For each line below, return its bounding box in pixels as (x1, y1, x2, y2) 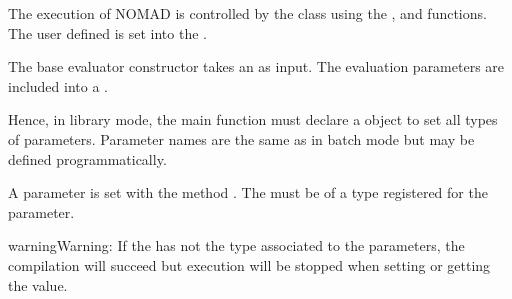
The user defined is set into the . (8, 22, 207, 43)
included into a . (8, 75, 108, 96)
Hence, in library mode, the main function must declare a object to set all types (8, 109, 498, 130)
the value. (8, 274, 68, 295)
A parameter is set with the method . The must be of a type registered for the (8, 182, 488, 203)
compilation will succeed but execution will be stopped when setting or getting (8, 254, 491, 275)
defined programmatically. (8, 148, 167, 169)
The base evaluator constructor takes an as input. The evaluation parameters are (8, 56, 505, 77)
